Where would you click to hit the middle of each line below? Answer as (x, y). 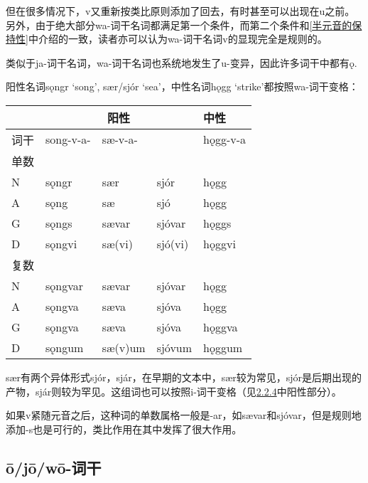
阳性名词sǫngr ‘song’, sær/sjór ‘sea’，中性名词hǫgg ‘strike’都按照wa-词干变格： (182, 86)
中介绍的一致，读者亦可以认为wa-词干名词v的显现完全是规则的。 (178, 39)
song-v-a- (68, 139)
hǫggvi (220, 243)
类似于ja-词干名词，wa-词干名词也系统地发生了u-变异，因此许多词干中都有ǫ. (182, 62)
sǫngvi (61, 243)
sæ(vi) (117, 243)
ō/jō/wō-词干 (54, 467)
